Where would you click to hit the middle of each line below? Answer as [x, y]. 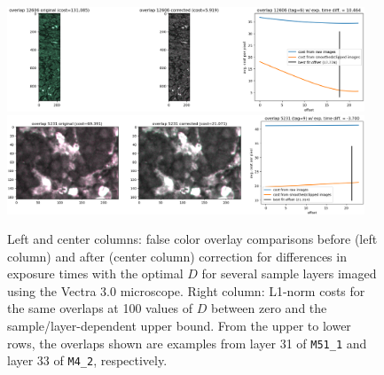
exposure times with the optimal [95, 273]
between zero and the [269, 308]
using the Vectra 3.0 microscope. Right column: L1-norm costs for [186, 290]
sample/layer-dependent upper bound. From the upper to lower [179, 326]
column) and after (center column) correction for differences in [177, 256]
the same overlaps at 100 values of [100, 308]
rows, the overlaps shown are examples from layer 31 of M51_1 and [187, 343]
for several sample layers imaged [289, 273]
